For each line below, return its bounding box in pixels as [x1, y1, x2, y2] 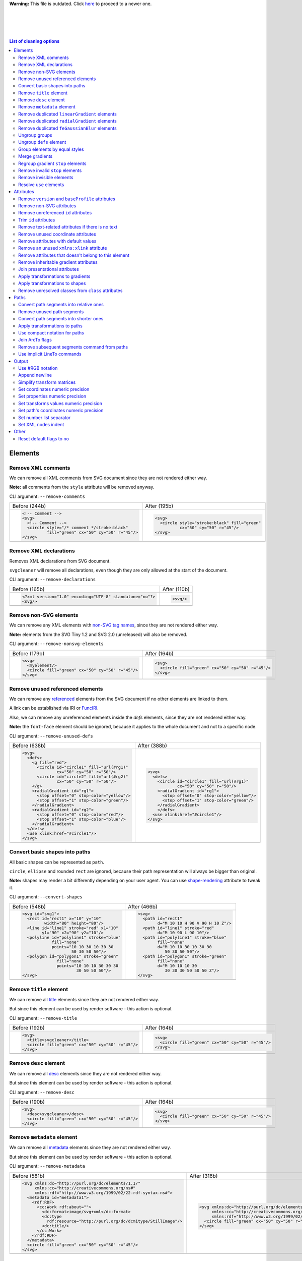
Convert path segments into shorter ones [18, 316, 104, 322]
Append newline [18, 372, 52, 378]
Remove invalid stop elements [18, 167, 82, 174]
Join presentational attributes [18, 266, 79, 272]
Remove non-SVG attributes [18, 202, 77, 209]
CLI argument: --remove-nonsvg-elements [9, 641, 104, 647]
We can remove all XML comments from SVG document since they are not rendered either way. [9, 475, 207, 481]
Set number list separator [18, 414, 71, 421]
